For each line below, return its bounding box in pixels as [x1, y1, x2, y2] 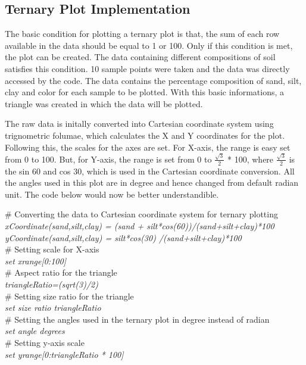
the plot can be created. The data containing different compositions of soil [5, 51, 276, 63]
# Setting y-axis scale [5, 336, 85, 348]
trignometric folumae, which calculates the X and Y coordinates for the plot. [5, 129, 285, 141]
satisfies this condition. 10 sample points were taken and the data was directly [5, 62, 290, 74]
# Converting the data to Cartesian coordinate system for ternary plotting [5, 208, 278, 220]
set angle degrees [5, 325, 65, 337]
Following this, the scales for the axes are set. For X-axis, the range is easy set [5, 141, 291, 153]
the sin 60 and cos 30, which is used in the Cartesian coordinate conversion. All [5, 164, 295, 177]
